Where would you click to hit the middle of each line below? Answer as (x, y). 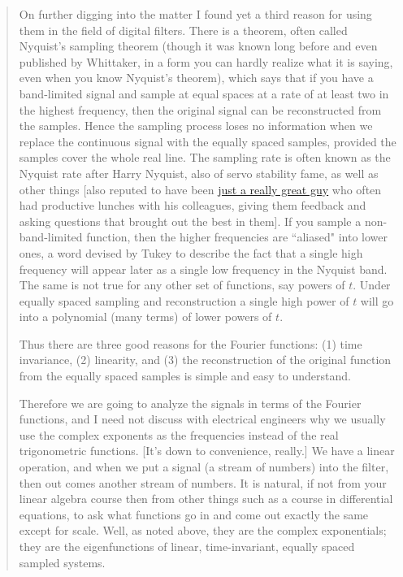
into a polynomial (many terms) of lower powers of (145, 317)
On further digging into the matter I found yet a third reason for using (195, 14)
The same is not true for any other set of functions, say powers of (182, 285)
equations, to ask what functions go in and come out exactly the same (194, 514)
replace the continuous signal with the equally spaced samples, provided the (208, 141)
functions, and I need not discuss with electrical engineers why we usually (202, 419)
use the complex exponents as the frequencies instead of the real (179, 434)
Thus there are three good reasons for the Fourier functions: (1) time (191, 343)
